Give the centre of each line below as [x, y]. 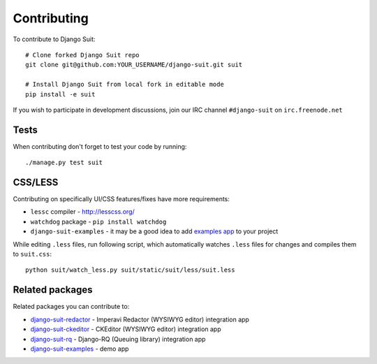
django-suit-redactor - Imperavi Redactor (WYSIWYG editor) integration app [140, 319]
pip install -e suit [60, 94]
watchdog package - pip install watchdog [98, 221]
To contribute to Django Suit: [54, 39]
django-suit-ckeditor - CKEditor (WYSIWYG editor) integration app [126, 329]
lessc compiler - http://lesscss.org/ [83, 212]
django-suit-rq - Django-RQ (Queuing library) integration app [118, 339]
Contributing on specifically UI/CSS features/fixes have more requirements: [121, 199]
